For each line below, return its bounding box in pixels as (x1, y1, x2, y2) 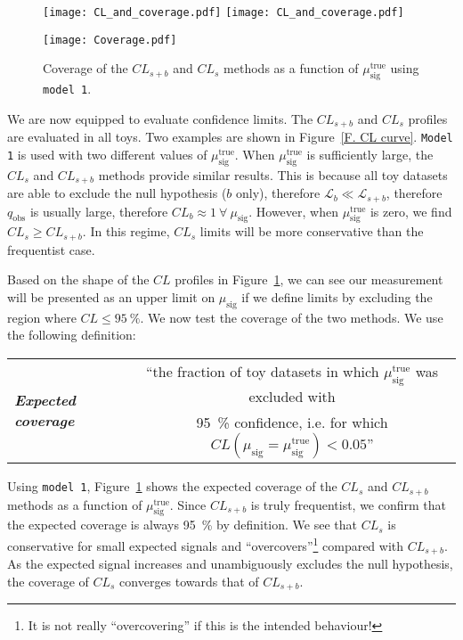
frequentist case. (7, 240, 95, 258)
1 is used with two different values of (7, 144, 207, 163)
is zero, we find (370, 201, 452, 220)
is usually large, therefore (29, 201, 168, 220)
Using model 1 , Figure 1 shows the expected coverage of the (7, 477, 337, 496)
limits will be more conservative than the (199, 222, 424, 241)
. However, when (248, 201, 338, 220)
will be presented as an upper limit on (7, 288, 215, 307)
